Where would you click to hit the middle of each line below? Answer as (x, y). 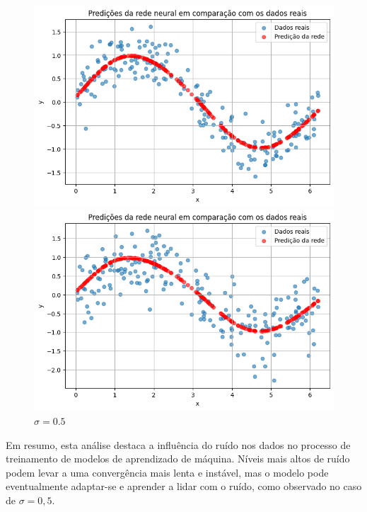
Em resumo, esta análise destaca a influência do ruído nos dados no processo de (178, 444)
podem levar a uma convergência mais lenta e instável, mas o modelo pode (167, 472)
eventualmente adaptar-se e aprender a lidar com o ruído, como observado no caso (184, 486)
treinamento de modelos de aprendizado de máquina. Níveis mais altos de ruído (178, 459)
